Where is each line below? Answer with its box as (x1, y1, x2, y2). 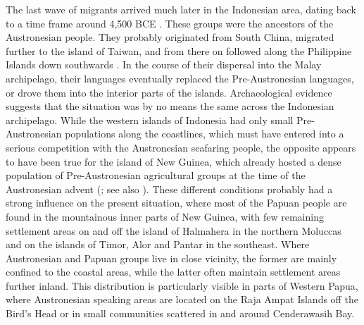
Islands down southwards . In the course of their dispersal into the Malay (6, 57, 322, 72)
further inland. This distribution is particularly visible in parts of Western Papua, (6, 278, 358, 293)
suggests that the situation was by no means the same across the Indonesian (6, 99, 334, 114)
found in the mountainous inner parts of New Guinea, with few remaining (6, 209, 324, 223)
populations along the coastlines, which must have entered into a (65, 126, 344, 141)
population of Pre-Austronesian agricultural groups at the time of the (6, 168, 306, 183)
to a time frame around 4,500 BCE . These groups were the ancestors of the (6, 16, 334, 30)
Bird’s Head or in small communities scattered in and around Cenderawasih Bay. (6, 306, 355, 321)
